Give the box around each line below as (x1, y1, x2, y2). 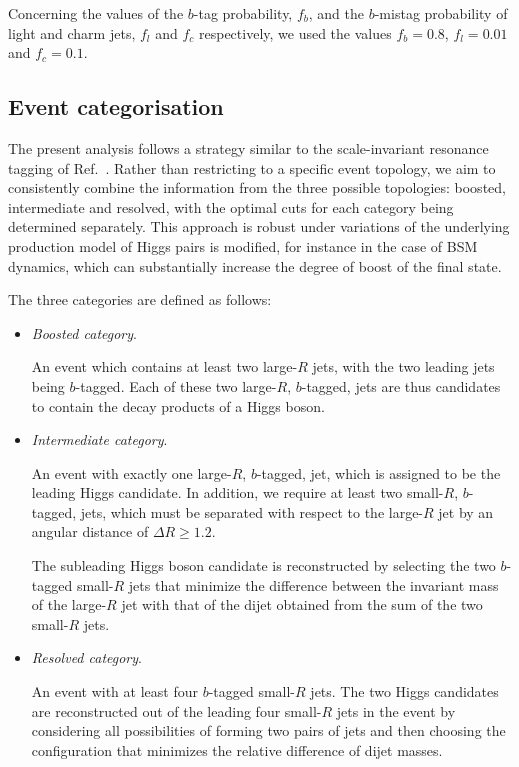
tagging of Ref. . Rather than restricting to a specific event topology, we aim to (8, 157, 496, 178)
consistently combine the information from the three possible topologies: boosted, (8, 177, 506, 198)
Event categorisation (8, 91, 224, 122)
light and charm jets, (8, 22, 136, 43)
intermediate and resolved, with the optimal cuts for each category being (8, 196, 454, 217)
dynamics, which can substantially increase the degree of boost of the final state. (8, 255, 502, 276)
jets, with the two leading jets (312, 356, 495, 377)
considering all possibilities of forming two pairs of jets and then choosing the (31, 720, 506, 741)
